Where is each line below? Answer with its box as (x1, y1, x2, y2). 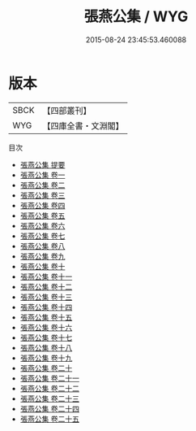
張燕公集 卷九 (19, 251, 66, 261)
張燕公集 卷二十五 (19, 414, 79, 424)
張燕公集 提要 (19, 159, 66, 169)
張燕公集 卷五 (19, 211, 66, 220)
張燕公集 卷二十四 (19, 403, 79, 413)
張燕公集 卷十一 (19, 272, 73, 281)
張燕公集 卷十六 (19, 322, 73, 332)
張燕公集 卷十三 (19, 292, 73, 302)
